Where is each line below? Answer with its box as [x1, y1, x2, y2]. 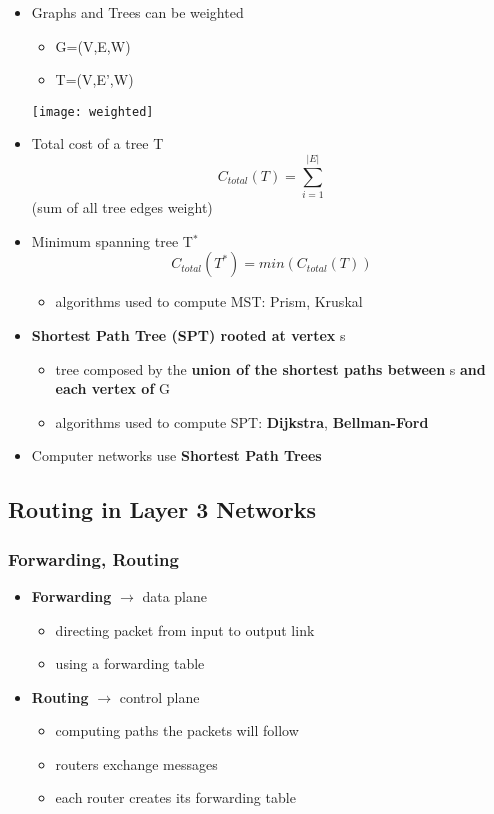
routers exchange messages [55, 753, 218, 774]
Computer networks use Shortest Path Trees [31, 445, 322, 466]
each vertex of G [55, 378, 170, 399]
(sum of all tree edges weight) [31, 197, 213, 218]
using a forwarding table [55, 653, 205, 674]
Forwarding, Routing [8, 546, 179, 571]
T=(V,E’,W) [55, 69, 134, 90]
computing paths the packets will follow [55, 720, 299, 741]
